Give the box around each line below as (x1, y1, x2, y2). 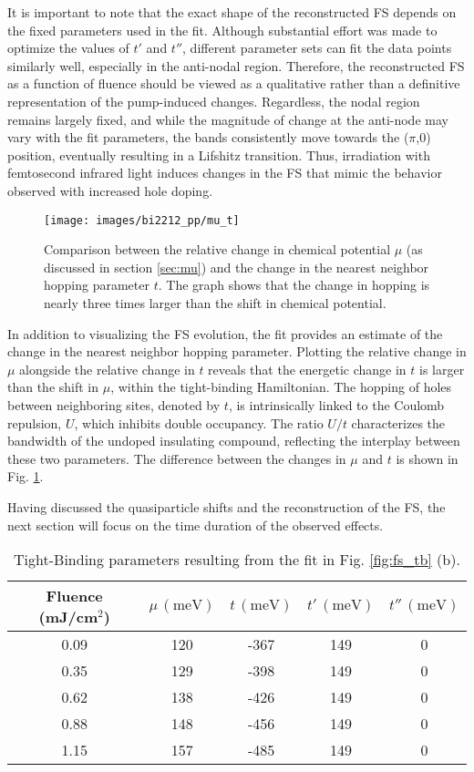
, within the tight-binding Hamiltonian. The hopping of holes (110, 377, 452, 396)
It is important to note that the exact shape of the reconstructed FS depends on (7, 3, 457, 21)
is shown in (396, 448, 459, 468)
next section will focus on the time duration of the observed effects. (7, 515, 384, 534)
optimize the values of (7, 38, 129, 57)
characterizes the (351, 413, 446, 432)
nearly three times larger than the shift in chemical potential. (44, 293, 386, 312)
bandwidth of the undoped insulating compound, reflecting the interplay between (7, 431, 460, 450)
